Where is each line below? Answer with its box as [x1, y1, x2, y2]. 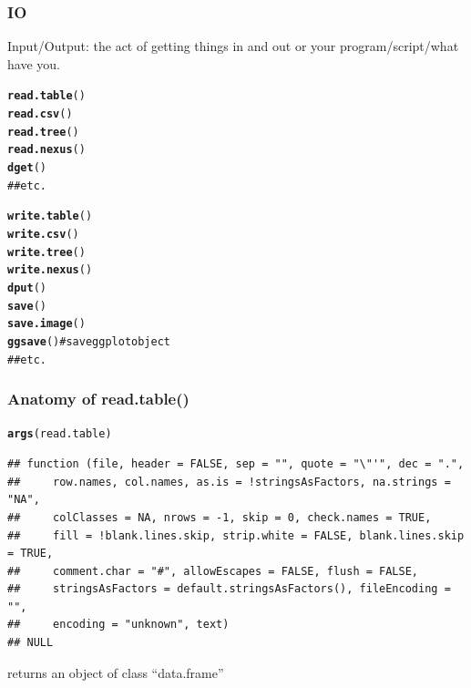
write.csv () [7, 228, 79, 241]
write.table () [7, 210, 93, 223]
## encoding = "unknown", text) [7, 618, 230, 632]
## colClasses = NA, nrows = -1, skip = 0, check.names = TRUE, [7, 510, 432, 524]
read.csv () [7, 108, 73, 121]
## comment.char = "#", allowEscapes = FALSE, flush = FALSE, [7, 564, 419, 578]
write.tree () [7, 245, 86, 259]
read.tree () [7, 125, 79, 139]
